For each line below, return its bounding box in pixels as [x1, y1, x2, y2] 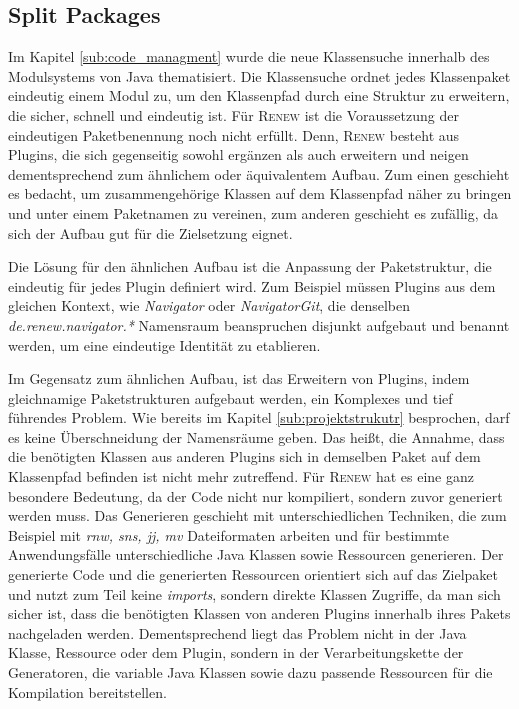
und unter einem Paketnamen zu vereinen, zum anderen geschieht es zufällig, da [8, 202, 499, 223]
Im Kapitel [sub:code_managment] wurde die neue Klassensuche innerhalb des [8, 46, 490, 67]
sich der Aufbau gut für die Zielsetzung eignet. [8, 222, 293, 243]
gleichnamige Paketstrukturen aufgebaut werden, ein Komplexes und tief [8, 387, 453, 408]
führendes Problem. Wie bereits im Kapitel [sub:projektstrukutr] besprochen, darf [8, 407, 510, 428]
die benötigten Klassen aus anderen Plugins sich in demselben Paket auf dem [8, 446, 481, 467]
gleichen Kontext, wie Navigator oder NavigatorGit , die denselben [8, 295, 411, 316]
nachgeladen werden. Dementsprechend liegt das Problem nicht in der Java [8, 622, 467, 643]
